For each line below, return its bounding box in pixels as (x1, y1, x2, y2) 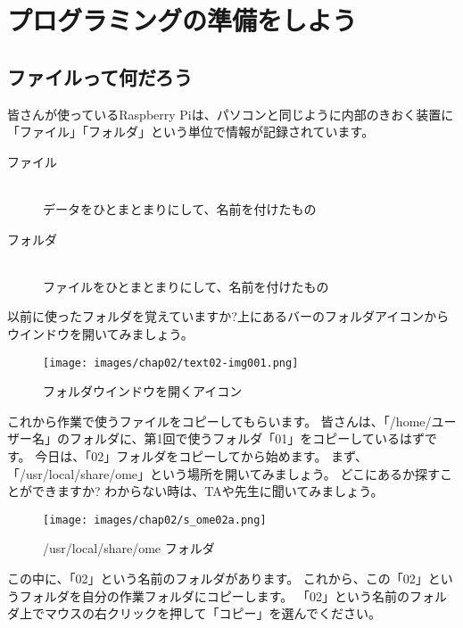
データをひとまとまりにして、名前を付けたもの (43, 199, 317, 218)
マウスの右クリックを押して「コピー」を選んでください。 (44, 604, 381, 623)
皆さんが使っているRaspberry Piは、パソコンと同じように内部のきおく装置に (7, 104, 454, 123)
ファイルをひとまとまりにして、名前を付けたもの (43, 277, 329, 295)
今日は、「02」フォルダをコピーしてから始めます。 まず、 (35, 446, 368, 465)
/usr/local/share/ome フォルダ (43, 539, 215, 558)
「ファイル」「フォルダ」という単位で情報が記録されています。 (7, 122, 375, 141)
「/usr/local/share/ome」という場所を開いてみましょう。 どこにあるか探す (7, 464, 441, 483)
